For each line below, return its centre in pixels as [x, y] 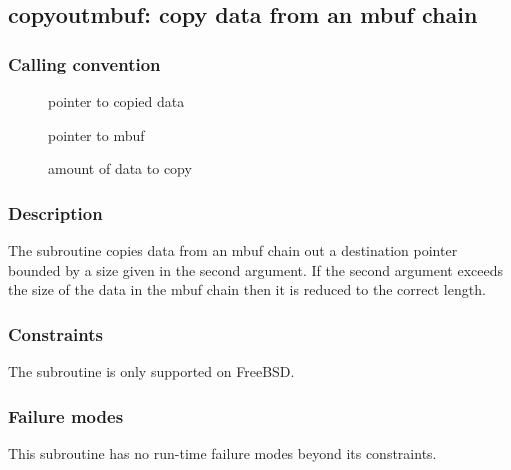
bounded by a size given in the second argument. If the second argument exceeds [256, 269]
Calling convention [84, 63]
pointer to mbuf [96, 134]
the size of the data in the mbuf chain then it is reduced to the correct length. [247, 289]
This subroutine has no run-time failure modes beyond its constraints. [222, 452]
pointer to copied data [116, 101]
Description [55, 212]
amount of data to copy [120, 168]
